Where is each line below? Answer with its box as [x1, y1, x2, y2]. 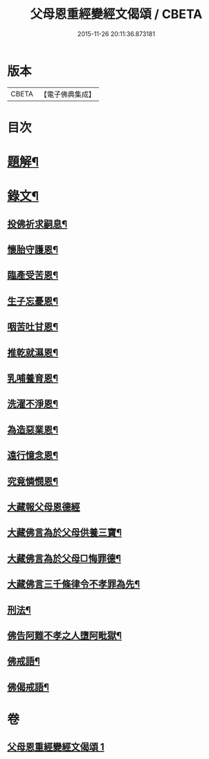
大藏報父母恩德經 [7, 500, 80, 513]
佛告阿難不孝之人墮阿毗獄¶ [7, 629, 122, 641]
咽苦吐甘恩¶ [7, 321, 59, 333]
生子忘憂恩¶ [7, 295, 59, 307]
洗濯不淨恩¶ [7, 398, 59, 410]
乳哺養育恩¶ [7, 372, 59, 384]
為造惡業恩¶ [7, 424, 59, 435]
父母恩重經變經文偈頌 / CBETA [30, 6, 203, 22]
